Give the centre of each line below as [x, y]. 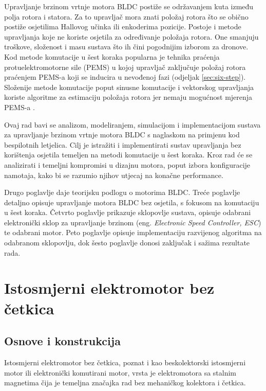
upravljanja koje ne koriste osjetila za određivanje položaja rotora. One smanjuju [131, 36]
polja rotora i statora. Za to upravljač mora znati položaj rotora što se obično [126, 16]
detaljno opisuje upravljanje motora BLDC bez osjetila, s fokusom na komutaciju [132, 202]
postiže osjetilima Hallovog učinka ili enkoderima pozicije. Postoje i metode [123, 26]
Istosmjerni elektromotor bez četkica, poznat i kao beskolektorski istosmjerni [125, 362]
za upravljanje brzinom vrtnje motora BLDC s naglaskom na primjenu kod [122, 135]
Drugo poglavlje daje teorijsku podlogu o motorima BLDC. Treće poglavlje [122, 192]
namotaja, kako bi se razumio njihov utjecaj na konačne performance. [114, 175]
